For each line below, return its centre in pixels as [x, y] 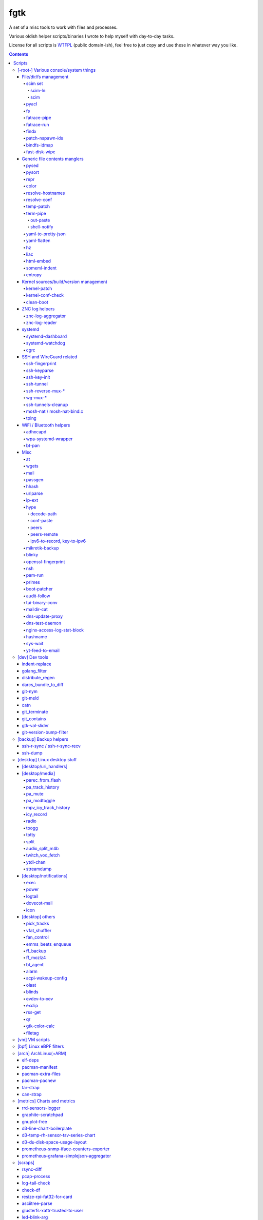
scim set [35, 83]
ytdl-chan [36, 862]
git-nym [30, 691]
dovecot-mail [39, 903]
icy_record [37, 814]
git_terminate [35, 712]
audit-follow [38, 596]
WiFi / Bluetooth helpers [46, 425]
